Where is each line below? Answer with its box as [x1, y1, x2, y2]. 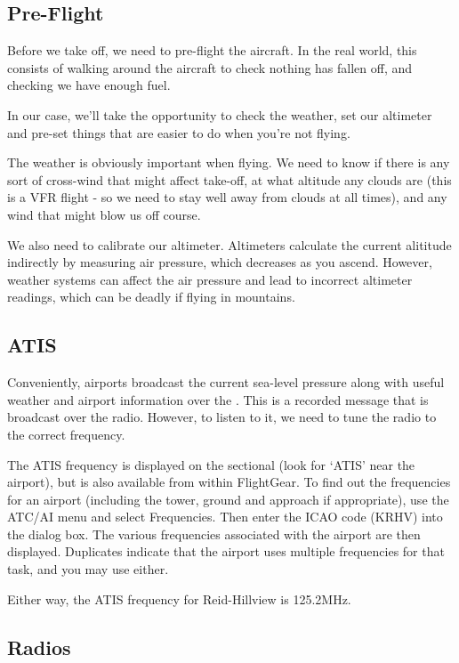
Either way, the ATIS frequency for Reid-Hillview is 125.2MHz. [7, 589, 351, 608]
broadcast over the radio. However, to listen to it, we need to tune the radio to [7, 408, 437, 426]
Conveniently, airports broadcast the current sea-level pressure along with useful [7, 373, 445, 392]
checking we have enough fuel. [7, 76, 171, 94]
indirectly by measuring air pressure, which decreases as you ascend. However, [7, 253, 432, 271]
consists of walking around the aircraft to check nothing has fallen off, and [7, 58, 413, 77]
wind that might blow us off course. [7, 205, 201, 223]
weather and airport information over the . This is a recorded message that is [7, 390, 429, 408]
